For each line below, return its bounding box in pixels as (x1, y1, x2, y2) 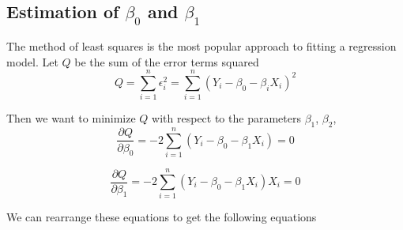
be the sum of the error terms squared (74, 53, 259, 70)
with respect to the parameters (152, 110, 301, 126)
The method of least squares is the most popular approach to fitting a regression (6, 38, 397, 54)
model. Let (6, 53, 58, 70)
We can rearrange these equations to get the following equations (6, 209, 317, 225)
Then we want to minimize (6, 110, 136, 126)
